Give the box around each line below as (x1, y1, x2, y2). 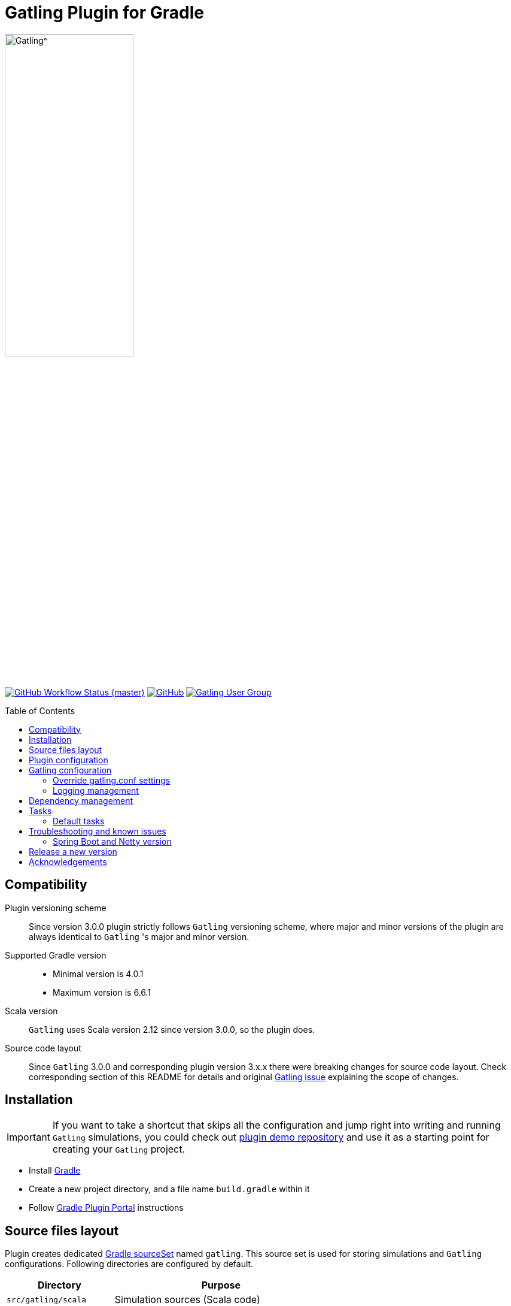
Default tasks (53, 815, 105, 826)
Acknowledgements (29, 856, 107, 867)
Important (7, 1131, 50, 1144)
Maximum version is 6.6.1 (53, 987, 151, 997)
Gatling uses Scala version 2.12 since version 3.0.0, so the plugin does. (29, 1024, 315, 1035)
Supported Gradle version (5, 950, 107, 960)
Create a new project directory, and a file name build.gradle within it (29, 1184, 310, 1195)
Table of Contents (5, 705, 75, 716)
